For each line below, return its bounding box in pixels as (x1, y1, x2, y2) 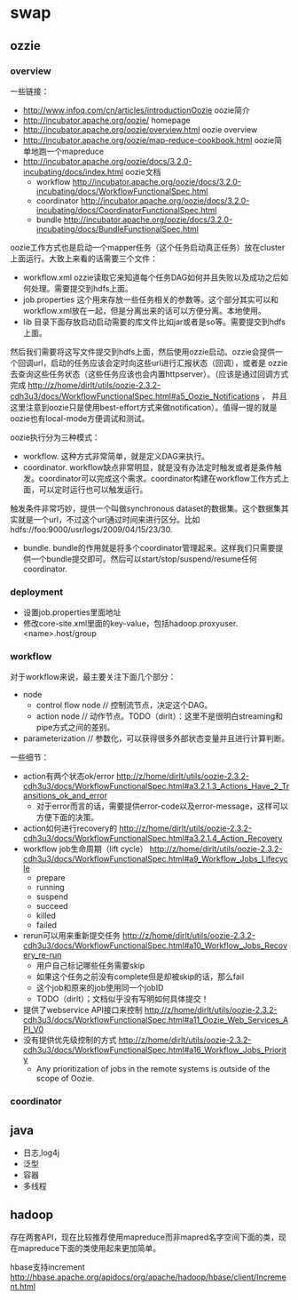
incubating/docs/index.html (22, 166, 123, 177)
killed (35, 910, 57, 921)
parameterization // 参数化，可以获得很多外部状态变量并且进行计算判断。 (22, 733, 290, 744)
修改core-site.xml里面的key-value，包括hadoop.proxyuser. (22, 618, 239, 629)
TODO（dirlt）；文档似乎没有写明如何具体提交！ (35, 993, 209, 1004)
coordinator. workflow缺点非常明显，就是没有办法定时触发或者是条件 (22, 461, 274, 473)
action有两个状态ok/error (22, 771, 114, 782)
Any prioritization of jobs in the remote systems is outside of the (35, 1064, 271, 1074)
